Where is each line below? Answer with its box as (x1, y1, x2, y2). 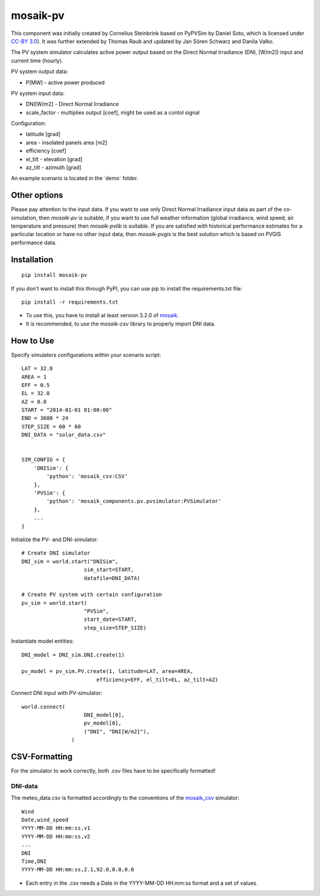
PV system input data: (11, 90, 65, 97)
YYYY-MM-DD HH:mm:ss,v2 (21, 833, 91, 840)
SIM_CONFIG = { (21, 457, 66, 463)
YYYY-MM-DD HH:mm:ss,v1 (21, 825, 91, 831)
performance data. (11, 239, 57, 246)
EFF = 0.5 (21, 381, 50, 388)
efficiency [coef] (25, 147, 66, 154)
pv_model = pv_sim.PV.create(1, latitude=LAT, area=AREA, (21, 668, 194, 675)
